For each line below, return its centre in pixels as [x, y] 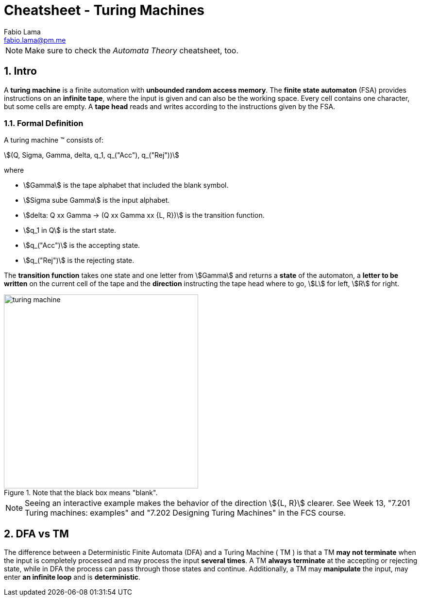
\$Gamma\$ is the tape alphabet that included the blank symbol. [126, 185]
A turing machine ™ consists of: [54, 140]
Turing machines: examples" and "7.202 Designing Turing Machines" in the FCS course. [185, 513]
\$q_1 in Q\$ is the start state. [70, 230]
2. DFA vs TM [36, 534]
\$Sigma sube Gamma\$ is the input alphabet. [97, 200]
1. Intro [20, 71]
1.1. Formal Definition [44, 123]
